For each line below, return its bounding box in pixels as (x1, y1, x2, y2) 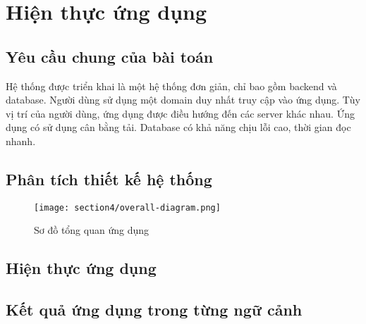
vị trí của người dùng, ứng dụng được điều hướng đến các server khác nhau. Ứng (6, 106, 355, 120)
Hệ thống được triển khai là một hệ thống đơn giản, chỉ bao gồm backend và (6, 78, 337, 93)
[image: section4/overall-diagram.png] (34, 202, 221, 213)
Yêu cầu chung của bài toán (6, 45, 214, 67)
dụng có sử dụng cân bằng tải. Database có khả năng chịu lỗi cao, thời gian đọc (6, 120, 351, 135)
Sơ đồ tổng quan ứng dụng (34, 223, 149, 237)
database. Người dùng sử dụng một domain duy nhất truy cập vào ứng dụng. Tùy (6, 92, 360, 107)
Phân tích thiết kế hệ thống (6, 168, 212, 189)
